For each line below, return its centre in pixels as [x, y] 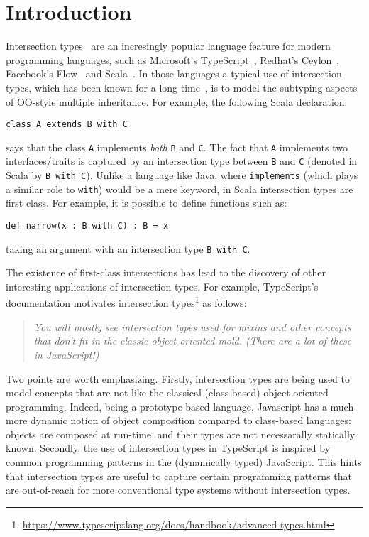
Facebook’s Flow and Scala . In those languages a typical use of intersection [174, 74]
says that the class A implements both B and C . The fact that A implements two [177, 147]
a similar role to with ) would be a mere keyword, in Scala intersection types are [180, 189]
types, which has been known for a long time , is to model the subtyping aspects [182, 87]
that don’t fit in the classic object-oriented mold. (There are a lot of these [193, 341]
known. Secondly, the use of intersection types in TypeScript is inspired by [168, 448]
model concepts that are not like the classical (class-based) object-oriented [167, 392]
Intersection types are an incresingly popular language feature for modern [168, 46]
